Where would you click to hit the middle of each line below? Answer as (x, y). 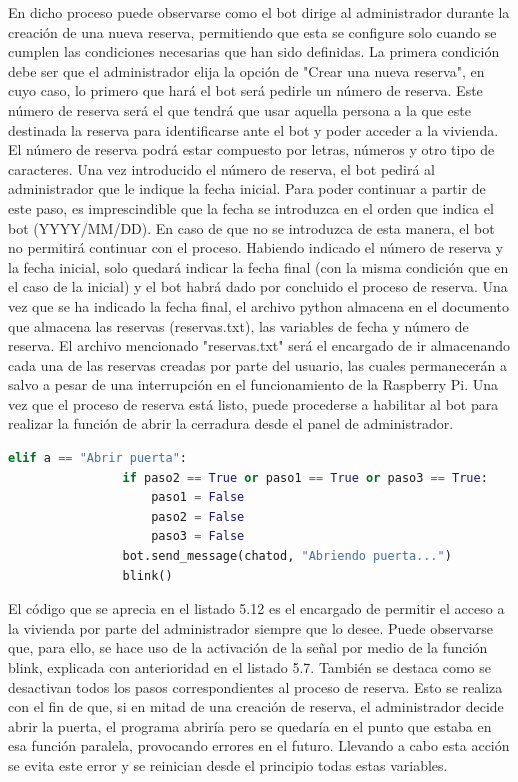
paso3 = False (198, 536)
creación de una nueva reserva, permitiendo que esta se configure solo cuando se (252, 31)
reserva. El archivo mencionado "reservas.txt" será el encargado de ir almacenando (259, 345)
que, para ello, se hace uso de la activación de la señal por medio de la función (248, 647)
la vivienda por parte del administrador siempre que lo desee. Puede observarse (251, 627)
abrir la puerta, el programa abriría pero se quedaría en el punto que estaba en (250, 725)
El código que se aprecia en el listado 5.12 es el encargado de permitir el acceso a (256, 608)
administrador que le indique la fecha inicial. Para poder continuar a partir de (247, 188)
